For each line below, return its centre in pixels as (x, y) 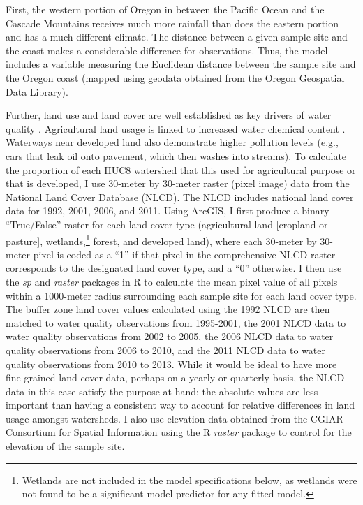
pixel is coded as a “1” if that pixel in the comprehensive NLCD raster (184, 254)
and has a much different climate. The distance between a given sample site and (177, 37)
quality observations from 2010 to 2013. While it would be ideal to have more (171, 364)
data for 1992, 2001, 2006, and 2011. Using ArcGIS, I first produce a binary (168, 211)
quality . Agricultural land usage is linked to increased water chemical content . (176, 128)
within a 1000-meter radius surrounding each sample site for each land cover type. (181, 295)
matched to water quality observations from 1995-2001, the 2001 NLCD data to (176, 322)
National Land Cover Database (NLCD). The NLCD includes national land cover (180, 197)
